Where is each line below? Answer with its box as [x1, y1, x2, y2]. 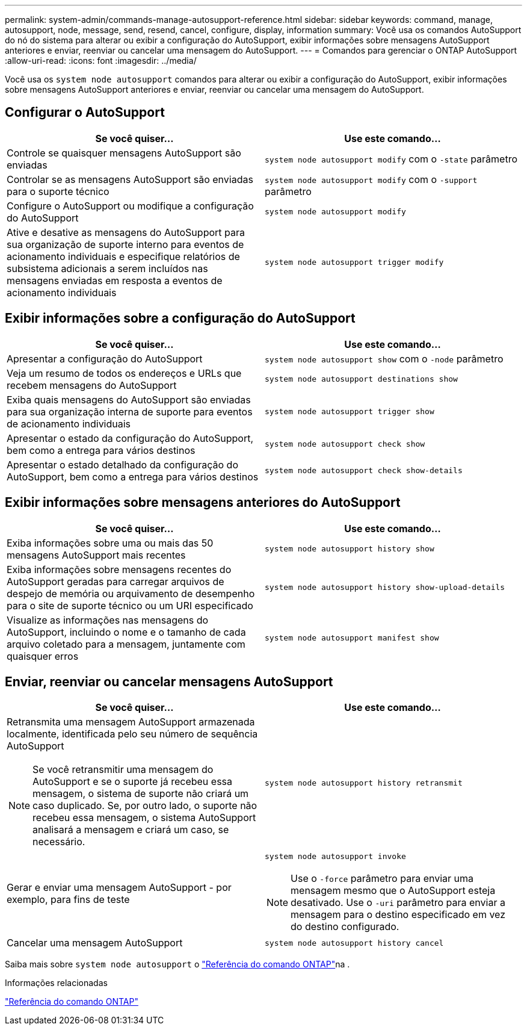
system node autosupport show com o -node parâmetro [265, 352, 504, 365]
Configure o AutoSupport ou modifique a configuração [7, 199, 254, 212]
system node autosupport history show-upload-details [265, 583, 505, 592]
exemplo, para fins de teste [7, 893, 130, 905]
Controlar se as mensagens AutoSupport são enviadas [7, 173, 253, 185]
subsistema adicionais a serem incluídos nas [7, 262, 208, 275]
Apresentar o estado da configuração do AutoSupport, [7, 432, 254, 444]
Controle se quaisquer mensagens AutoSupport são [7, 146, 241, 159]
